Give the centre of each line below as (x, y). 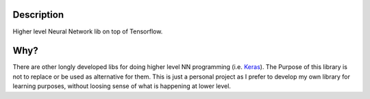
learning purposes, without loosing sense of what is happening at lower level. (122, 86)
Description (38, 15)
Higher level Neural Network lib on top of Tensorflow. (88, 31)
